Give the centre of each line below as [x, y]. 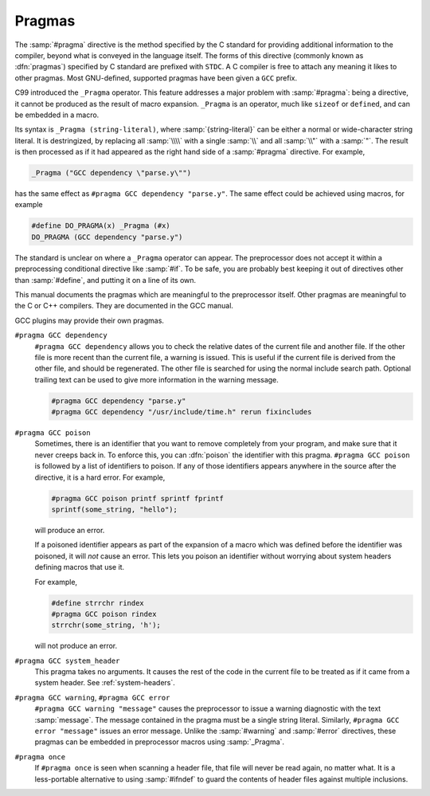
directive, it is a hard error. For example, [100, 477]
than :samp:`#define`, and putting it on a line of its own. [106, 280]
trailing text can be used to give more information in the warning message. [156, 379]
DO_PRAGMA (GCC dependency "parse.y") [107, 237]
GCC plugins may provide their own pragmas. [90, 320]
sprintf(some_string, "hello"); [115, 509]
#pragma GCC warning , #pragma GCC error [92, 697]
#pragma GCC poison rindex [104, 614]
